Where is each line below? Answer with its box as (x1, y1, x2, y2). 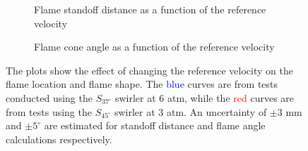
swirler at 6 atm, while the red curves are (114, 90, 295, 105)
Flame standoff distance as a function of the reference (34, 2, 266, 16)
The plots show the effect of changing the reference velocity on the (6, 63, 293, 77)
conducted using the (6, 90, 93, 105)
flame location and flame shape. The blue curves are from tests (6, 77, 278, 91)
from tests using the (6, 104, 92, 119)
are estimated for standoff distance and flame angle (44, 118, 266, 133)
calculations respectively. (6, 131, 112, 146)
